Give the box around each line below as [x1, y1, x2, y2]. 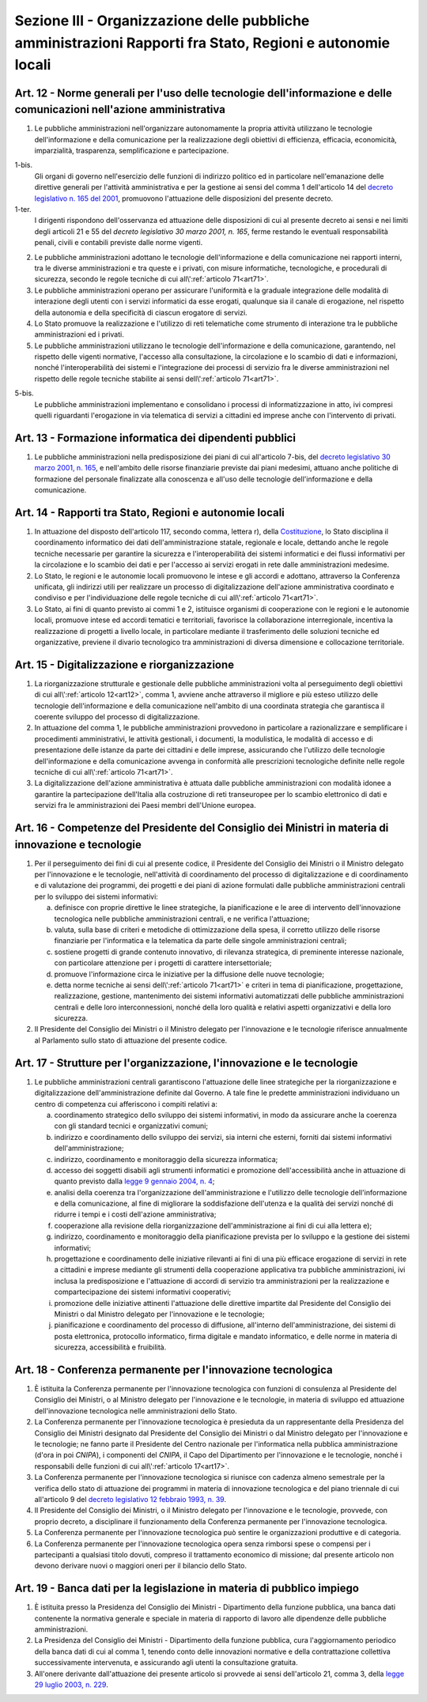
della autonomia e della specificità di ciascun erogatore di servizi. [34, 308, 248, 317]
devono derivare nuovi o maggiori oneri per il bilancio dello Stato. [34, 1561, 248, 1571]
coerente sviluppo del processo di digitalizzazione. [34, 711, 201, 721]
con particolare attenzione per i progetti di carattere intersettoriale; [54, 958, 272, 968]
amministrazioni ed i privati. [34, 330, 124, 339]
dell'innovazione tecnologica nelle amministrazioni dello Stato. [34, 1406, 237, 1415]
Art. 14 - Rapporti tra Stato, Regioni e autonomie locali [14, 506, 285, 519]
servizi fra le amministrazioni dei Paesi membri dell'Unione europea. [34, 801, 256, 810]
